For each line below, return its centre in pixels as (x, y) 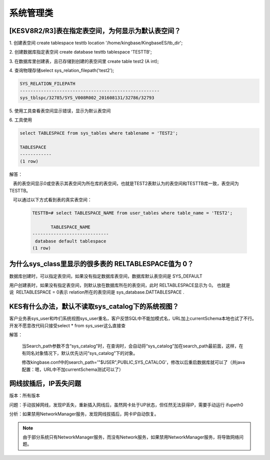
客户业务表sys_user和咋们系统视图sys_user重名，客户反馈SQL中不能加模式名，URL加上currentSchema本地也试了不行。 (133, 319)
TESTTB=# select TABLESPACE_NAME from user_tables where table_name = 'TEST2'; (132, 213)
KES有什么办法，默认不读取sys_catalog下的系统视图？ (94, 306)
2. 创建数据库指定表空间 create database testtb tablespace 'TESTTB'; (80, 52)
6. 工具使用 (21, 120)
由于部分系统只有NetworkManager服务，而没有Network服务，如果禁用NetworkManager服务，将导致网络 (131, 437)
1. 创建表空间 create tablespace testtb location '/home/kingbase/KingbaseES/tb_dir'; (96, 43)
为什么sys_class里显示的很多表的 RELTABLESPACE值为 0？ (101, 264)
